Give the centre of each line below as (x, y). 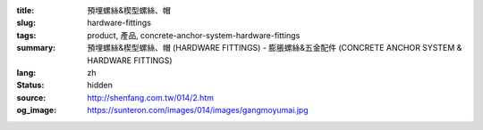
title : (25, 10)
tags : (26, 35)
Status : (30, 85)
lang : (26, 72)
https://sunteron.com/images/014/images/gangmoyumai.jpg (198, 110)
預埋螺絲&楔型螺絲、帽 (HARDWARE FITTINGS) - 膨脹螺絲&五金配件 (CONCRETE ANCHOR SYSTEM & (275, 48)
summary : (36, 48)
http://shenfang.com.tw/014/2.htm (151, 97)
